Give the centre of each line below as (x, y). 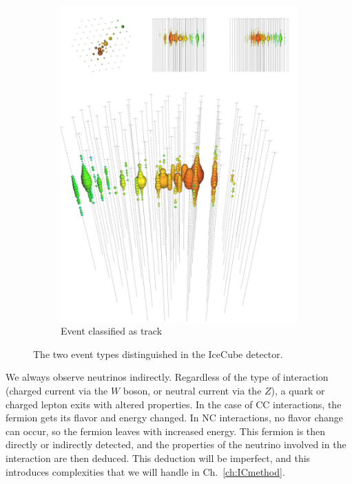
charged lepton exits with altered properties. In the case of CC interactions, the (174, 404)
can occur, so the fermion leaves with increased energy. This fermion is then (166, 431)
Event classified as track (112, 331)
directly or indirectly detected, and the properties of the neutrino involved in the (176, 444)
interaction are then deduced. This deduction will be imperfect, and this (158, 458)
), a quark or (298, 391)
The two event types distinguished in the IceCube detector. (158, 354)
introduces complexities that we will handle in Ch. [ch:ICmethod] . (145, 471)
